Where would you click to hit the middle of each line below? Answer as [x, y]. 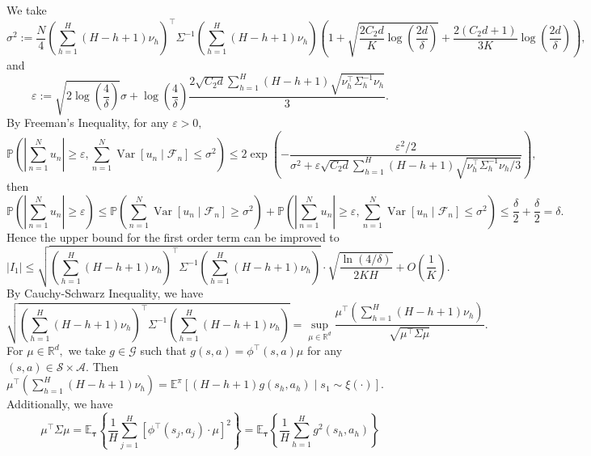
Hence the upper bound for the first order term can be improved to [173, 236]
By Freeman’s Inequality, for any [88, 122]
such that [163, 350]
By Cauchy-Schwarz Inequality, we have [105, 293]
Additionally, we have [60, 404]
